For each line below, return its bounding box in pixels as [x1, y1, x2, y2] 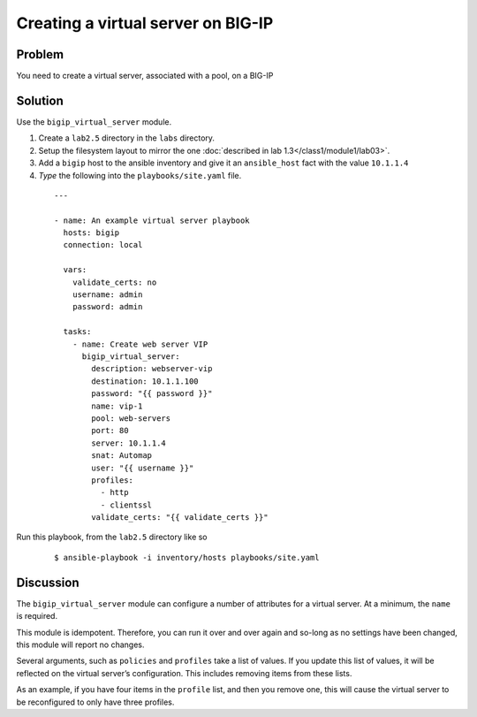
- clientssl [100, 500, 153, 510]
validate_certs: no [72, 277, 157, 287]
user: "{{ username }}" [91, 462, 194, 473]
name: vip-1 [91, 400, 143, 411]
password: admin [72, 301, 143, 312]
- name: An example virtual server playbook [54, 215, 251, 225]
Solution [16, 93, 64, 108]
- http [100, 487, 129, 498]
